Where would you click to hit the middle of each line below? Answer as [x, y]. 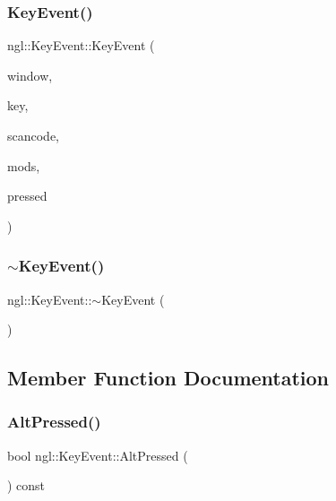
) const [26, 485]
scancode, [34, 135]
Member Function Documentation [168, 378]
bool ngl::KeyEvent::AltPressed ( [98, 455]
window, [30, 75]
